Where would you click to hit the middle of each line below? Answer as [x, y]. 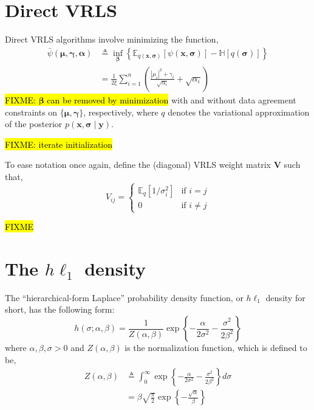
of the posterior [34, 124]
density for [285, 297]
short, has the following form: [60, 309]
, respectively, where [121, 112]
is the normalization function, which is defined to [216, 348]
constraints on [31, 112]
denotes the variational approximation [239, 112]
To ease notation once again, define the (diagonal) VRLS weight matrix [138, 165]
